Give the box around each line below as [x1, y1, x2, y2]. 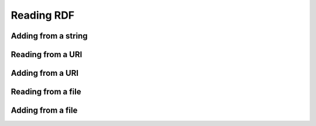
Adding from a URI [11, 68, 79, 78]
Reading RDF [11, 9, 75, 22]
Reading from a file [11, 87, 81, 97]
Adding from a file [11, 106, 78, 116]
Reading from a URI [11, 50, 83, 60]
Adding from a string [11, 31, 88, 41]
